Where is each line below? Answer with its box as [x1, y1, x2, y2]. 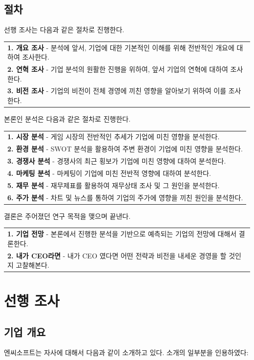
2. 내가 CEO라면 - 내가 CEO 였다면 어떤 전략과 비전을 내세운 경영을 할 [7, 250, 227, 260]
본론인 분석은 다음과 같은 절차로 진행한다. [4, 114, 131, 124]
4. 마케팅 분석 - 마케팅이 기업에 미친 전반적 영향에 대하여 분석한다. [7, 168, 211, 178]
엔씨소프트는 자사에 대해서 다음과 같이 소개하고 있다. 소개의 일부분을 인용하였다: [4, 347, 249, 357]
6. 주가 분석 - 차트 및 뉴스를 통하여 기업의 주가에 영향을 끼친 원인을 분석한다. [7, 192, 243, 202]
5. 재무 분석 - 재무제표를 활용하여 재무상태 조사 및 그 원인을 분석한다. [7, 180, 220, 190]
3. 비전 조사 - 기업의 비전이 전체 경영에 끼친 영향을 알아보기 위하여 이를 [7, 85, 227, 96]
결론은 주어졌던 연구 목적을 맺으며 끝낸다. [4, 211, 131, 221]
